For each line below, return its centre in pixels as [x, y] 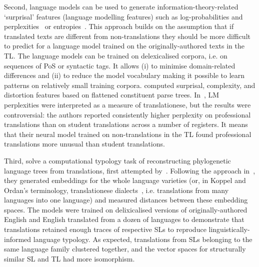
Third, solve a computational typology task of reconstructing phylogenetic [117, 160]
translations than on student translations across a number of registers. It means [126, 124]
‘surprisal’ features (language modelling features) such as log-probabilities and [123, 16]
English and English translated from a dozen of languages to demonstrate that [124, 219]
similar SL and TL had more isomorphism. [69, 258]
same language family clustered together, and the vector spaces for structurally [125, 249]
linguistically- [229, 229]
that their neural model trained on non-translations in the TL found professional [128, 134]
